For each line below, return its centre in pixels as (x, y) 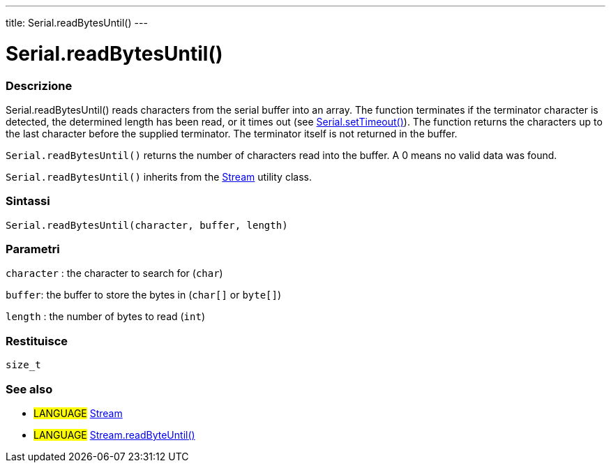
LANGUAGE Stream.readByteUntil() (114, 435)
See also (29, 389)
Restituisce (37, 341)
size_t (23, 365)
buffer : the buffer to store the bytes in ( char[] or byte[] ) (144, 295)
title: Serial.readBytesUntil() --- (77, 23)
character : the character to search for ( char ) (114, 273)
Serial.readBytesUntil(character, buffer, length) (147, 225)
